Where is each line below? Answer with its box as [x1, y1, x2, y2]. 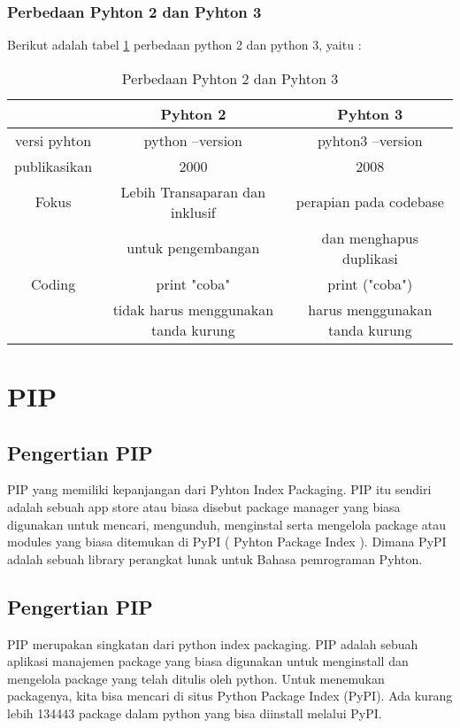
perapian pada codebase [295, 191, 444, 213]
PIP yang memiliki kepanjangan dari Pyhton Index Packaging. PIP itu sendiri [7, 480, 432, 499]
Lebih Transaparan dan [120, 181, 266, 202]
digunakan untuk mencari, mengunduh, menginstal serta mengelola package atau [7, 515, 447, 533]
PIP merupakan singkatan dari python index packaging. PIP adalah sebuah [7, 634, 418, 653]
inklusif [170, 201, 216, 222]
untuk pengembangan [126, 237, 260, 259]
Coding [30, 273, 76, 294]
